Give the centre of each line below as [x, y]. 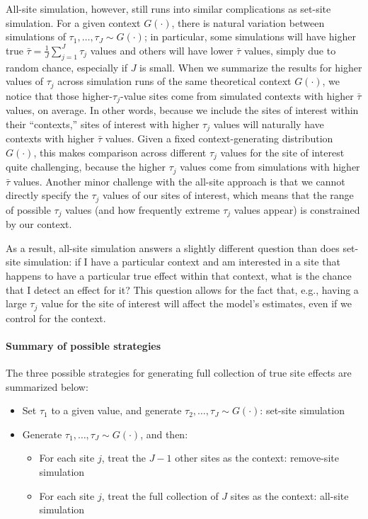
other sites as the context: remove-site [257, 458]
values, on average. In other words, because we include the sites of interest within [182, 110]
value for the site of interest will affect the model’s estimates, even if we [196, 303]
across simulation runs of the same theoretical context [174, 81]
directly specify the [47, 195]
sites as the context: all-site [289, 495]
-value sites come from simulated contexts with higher [237, 95]
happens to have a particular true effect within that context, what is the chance [179, 275]
